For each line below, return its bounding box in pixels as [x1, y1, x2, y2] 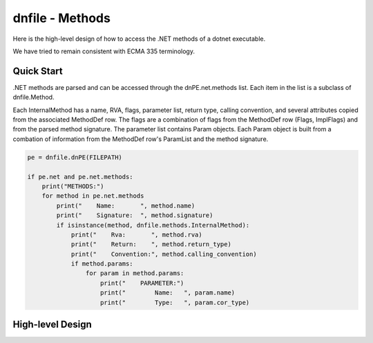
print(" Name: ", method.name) [56, 201, 195, 210]
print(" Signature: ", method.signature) [56, 212, 213, 219]
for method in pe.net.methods [41, 192, 144, 200]
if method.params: [70, 260, 134, 268]
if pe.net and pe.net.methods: [27, 173, 134, 180]
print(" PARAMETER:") [100, 279, 184, 287]
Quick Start [12, 65, 63, 77]
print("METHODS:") [41, 182, 104, 190]
